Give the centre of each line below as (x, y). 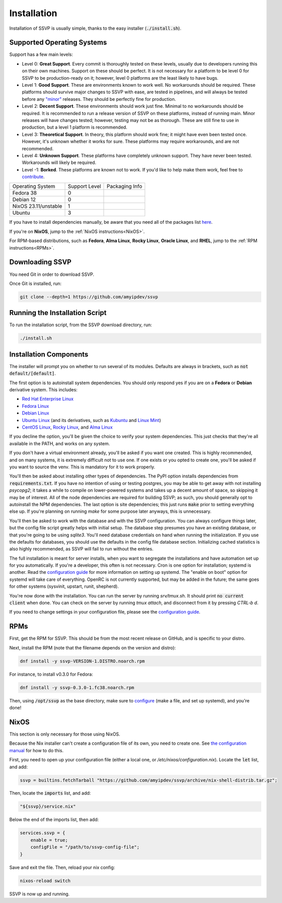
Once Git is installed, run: (36, 283)
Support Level (84, 187)
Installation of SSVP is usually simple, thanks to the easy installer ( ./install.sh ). (95, 28)
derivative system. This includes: (43, 390)
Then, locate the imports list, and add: (50, 793)
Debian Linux (36, 413)
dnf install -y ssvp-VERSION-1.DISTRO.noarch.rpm (82, 661)
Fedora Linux (36, 406)
